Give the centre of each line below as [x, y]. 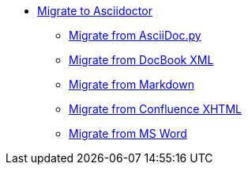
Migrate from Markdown [132, 84]
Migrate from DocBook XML [141, 60]
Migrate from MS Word [128, 133]
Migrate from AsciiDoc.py [135, 35]
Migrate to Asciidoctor [95, 11]
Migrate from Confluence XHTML [155, 109]
